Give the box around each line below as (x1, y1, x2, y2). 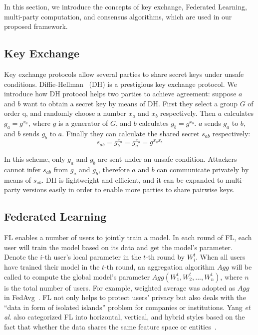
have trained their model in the (4, 261, 100, 272)
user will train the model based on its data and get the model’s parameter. (4, 242, 233, 252)
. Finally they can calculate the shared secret (62, 128, 200, 138)
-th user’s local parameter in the (42, 252, 141, 262)
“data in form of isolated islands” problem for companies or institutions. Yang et (4, 302, 251, 312)
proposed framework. (4, 21, 68, 31)
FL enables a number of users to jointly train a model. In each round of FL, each (4, 232, 252, 243)
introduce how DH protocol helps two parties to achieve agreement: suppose (4, 88, 237, 99)
